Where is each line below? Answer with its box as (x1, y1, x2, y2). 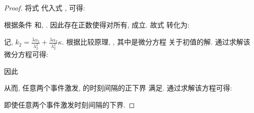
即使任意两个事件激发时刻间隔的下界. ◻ (4, 99, 135, 110)
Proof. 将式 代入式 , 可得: (4, 2, 85, 12)
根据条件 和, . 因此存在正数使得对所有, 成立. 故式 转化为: (4, 19, 190, 29)
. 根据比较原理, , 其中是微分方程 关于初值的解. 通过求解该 (62, 36, 250, 47)
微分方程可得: (4, 49, 48, 59)
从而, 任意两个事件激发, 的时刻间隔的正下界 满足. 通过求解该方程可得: (4, 82, 232, 93)
